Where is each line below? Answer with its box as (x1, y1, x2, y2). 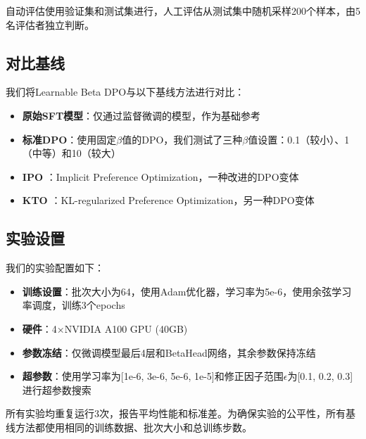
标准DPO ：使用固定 (22, 132, 117, 146)
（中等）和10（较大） (22, 146, 121, 160)
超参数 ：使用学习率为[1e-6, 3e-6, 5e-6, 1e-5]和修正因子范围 (22, 369, 284, 383)
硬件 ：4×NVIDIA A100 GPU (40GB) (22, 321, 188, 336)
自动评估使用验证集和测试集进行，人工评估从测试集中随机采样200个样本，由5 (6, 4, 360, 18)
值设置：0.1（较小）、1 (248, 132, 350, 146)
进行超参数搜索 (22, 382, 91, 397)
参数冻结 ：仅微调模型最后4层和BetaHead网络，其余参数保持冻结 (22, 345, 316, 360)
